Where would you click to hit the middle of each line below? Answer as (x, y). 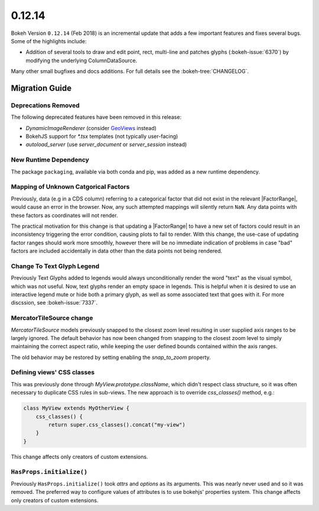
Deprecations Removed (45, 105)
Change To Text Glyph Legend (55, 266)
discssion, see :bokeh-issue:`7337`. (54, 303)
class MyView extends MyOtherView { (77, 408)
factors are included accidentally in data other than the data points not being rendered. (117, 251)
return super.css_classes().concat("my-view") (117, 425)
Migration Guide (41, 88)
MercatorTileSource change (52, 318)
